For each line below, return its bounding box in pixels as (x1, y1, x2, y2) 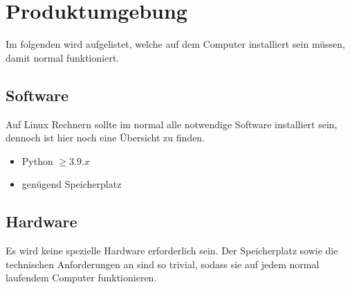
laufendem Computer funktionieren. (6, 270, 157, 285)
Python (21, 153, 53, 168)
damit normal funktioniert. (6, 50, 120, 64)
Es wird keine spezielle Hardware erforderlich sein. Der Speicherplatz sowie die (6, 243, 338, 258)
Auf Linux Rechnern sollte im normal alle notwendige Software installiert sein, (6, 116, 338, 131)
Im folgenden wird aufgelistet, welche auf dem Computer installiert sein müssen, (6, 37, 345, 51)
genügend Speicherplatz (21, 177, 122, 191)
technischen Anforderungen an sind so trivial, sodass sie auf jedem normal (6, 256, 320, 271)
